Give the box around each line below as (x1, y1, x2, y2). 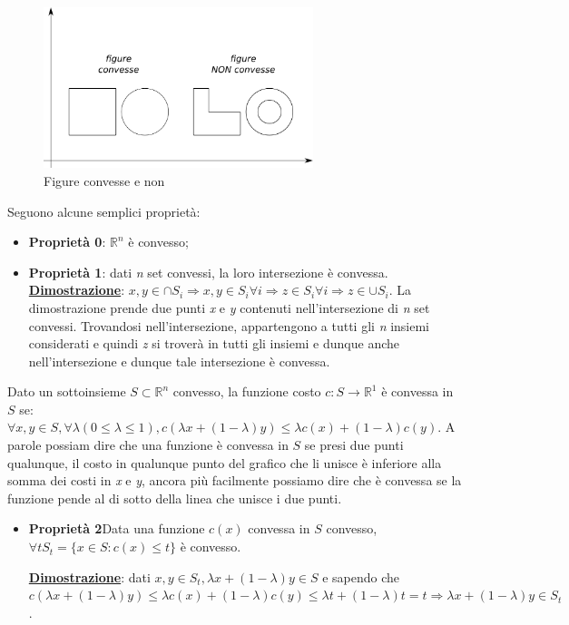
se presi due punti (304, 435, 404, 454)
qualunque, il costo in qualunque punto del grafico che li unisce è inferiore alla (7, 453, 442, 472)
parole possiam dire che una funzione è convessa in (7, 435, 289, 454)
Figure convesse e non (44, 171, 165, 190)
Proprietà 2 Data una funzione (28, 519, 205, 538)
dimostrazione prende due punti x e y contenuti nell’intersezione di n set (28, 298, 430, 317)
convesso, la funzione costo (172, 382, 321, 401)
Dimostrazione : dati (28, 567, 151, 586)
